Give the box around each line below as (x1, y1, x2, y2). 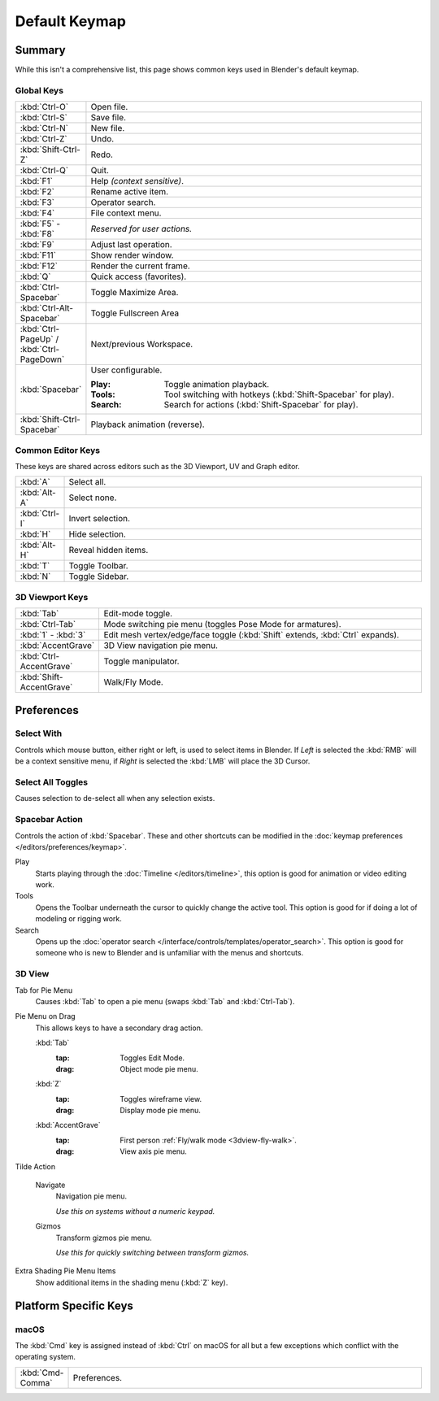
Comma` (20, 1377, 53, 1388)
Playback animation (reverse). (90, 419, 205, 430)
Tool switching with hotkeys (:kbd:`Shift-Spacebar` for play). (163, 389, 394, 400)
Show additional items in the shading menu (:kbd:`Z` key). (35, 1277, 228, 1287)
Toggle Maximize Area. (90, 287, 179, 298)
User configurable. (90, 364, 163, 376)
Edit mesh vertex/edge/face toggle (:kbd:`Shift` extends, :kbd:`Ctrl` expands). (103, 629, 400, 641)
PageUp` (20, 333, 54, 345)
